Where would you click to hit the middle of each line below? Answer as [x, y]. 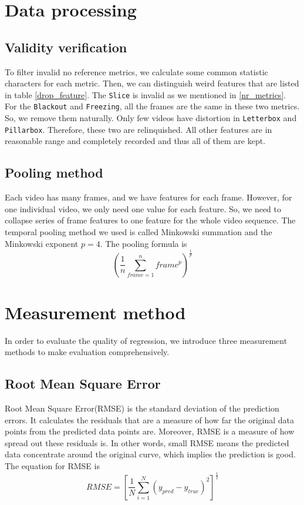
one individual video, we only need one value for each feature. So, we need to [143, 208]
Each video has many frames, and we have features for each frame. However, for [148, 197]
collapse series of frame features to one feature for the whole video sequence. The [150, 220]
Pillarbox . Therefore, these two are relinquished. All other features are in [139, 129]
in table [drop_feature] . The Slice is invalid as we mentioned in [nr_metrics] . [146, 94]
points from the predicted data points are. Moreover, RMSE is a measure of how [150, 431]
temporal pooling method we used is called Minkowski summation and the [139, 231]
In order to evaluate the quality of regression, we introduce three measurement [146, 340]
